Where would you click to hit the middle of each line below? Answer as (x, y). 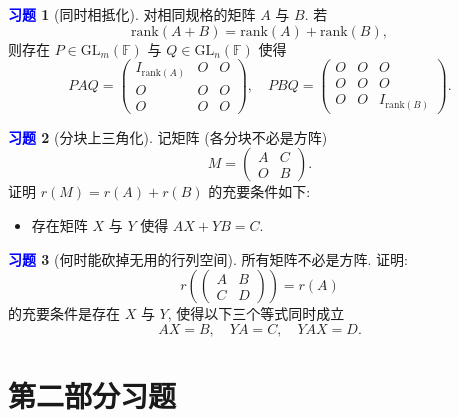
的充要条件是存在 (64, 313)
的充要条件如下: (259, 191)
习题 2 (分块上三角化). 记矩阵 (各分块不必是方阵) (168, 136)
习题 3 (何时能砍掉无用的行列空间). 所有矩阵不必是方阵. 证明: (208, 258)
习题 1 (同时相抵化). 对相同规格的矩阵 (132, 14)
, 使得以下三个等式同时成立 (256, 313)
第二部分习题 (92, 395)
